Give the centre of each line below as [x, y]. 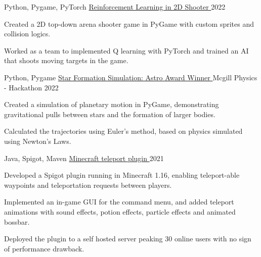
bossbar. [17, 221]
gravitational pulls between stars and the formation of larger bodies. [110, 114]
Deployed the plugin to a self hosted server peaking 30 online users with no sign [128, 239]
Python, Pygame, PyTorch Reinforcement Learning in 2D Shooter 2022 [115, 7]
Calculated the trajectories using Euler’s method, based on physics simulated [123, 131]
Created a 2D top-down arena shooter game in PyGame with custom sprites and [129, 23]
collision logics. [27, 34]
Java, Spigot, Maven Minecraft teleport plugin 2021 [84, 158]
